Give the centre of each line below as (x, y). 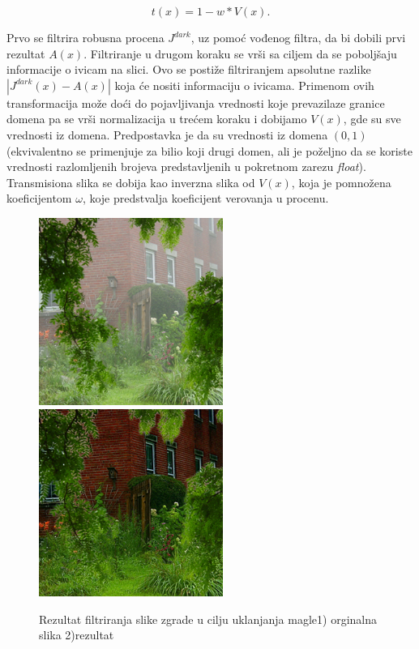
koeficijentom (39, 198)
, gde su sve (372, 119)
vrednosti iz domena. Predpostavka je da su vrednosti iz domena (167, 134)
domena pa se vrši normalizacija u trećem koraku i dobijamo (157, 119)
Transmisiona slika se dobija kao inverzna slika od (131, 182)
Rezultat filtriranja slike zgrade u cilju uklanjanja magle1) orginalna (208, 619)
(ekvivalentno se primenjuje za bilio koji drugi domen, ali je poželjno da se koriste (209, 150)
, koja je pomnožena (341, 182)
